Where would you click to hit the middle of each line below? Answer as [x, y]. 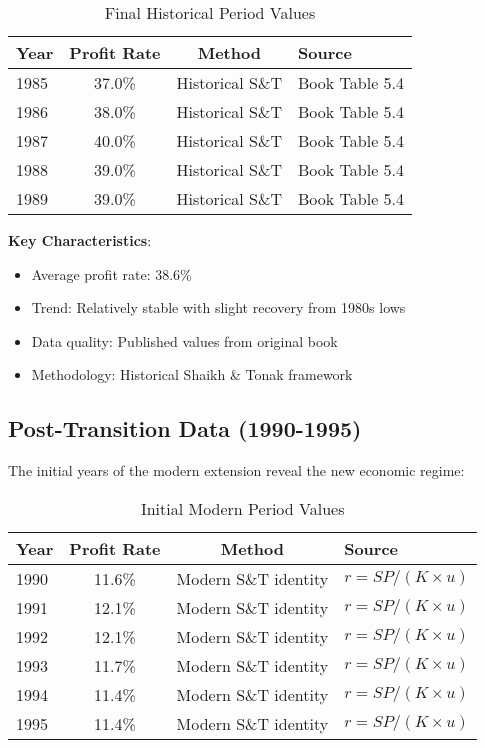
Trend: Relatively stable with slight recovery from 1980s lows [218, 307]
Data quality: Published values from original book [184, 340]
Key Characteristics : [80, 240]
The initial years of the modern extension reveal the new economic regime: [236, 470]
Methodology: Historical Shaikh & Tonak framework [192, 374]
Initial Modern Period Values [242, 508]
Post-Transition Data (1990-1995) [185, 428]
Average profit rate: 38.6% [111, 273]
